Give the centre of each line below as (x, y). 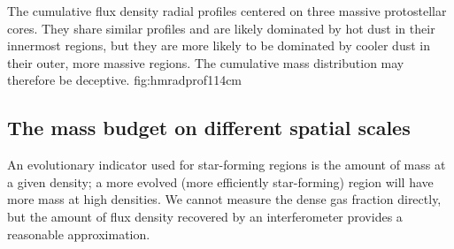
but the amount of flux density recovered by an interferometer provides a (205, 216)
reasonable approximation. (79, 234)
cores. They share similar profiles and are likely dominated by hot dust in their (221, 28)
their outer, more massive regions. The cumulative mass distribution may (206, 62)
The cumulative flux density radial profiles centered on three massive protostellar (227, 11)
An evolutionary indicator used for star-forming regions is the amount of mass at (227, 165)
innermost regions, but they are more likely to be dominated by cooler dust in (219, 45)
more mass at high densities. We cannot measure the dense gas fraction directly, (224, 199)
